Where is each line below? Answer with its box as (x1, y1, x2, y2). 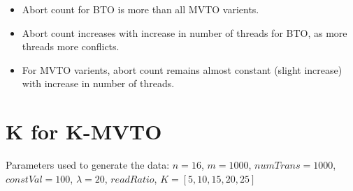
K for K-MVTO (6, 117, 162, 146)
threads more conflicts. (22, 39, 120, 54)
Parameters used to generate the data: (6, 158, 170, 172)
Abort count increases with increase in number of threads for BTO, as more (22, 25, 347, 40)
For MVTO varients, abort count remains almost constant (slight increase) (22, 62, 343, 77)
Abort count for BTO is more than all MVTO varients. (22, 2, 259, 16)
